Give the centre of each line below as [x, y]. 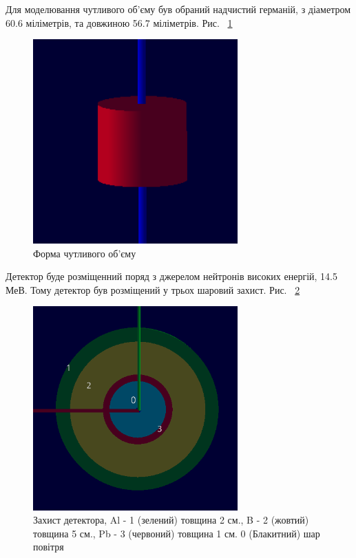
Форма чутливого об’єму [85, 253]
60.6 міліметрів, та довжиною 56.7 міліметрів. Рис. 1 [119, 22]
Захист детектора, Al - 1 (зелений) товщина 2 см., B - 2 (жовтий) [171, 520]
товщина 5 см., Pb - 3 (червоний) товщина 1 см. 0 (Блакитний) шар [177, 533]
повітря [49, 547]
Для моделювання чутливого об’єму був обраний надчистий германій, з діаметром [178, 9]
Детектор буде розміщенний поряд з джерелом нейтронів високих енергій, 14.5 [171, 276]
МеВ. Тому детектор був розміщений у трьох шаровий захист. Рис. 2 [153, 289]
